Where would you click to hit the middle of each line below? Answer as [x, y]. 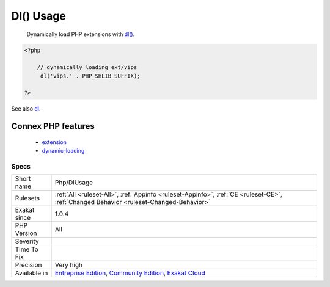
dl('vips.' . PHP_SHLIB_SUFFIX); [90, 76]
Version [26, 233]
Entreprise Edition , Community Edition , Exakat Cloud [130, 273]
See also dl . [26, 109]
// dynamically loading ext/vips [87, 67]
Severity [27, 241]
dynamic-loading [63, 151]
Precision [28, 265]
